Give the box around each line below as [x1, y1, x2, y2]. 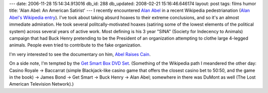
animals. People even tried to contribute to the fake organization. [9, 42, 141, 48]
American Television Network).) [9, 81, 74, 87]
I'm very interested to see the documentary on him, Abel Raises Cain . [9, 51, 151, 57]
